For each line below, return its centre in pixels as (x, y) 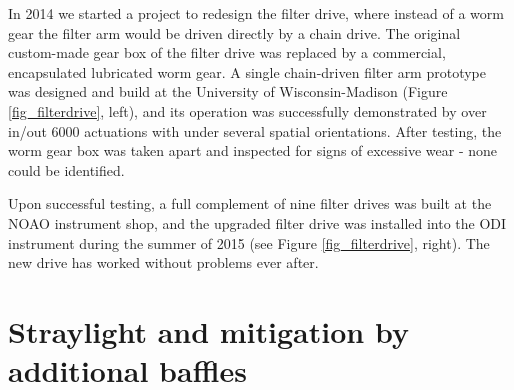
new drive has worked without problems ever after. (163, 262)
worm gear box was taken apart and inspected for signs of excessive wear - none (253, 150)
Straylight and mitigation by (208, 330)
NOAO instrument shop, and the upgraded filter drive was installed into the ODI (257, 222)
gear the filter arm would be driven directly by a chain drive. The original (234, 32)
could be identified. (66, 169)
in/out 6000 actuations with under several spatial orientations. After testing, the (255, 130)
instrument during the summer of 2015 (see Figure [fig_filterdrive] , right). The (249, 242)
